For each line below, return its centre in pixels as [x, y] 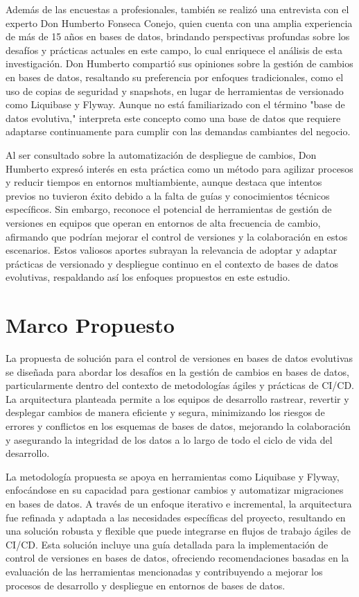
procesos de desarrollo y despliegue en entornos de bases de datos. [146, 585]
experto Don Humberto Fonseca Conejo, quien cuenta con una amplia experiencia [179, 23]
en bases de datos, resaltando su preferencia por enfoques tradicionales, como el [175, 77]
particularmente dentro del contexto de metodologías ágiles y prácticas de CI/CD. [180, 385]
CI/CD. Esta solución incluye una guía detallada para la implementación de [167, 544]
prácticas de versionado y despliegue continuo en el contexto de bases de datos [172, 263]
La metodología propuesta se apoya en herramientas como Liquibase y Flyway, [173, 476]
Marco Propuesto [90, 325]
